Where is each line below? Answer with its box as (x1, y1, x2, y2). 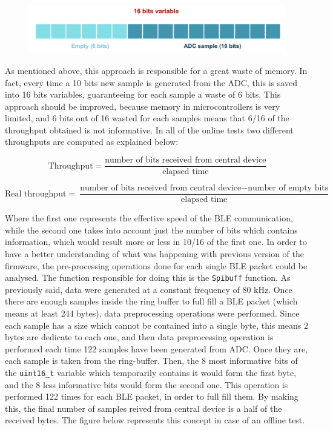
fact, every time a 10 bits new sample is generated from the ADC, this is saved (5, 76, 297, 89)
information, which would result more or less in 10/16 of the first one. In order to (5, 235, 307, 248)
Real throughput (5, 189, 67, 198)
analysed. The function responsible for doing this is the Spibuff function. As (5, 271, 291, 284)
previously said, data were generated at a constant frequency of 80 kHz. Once (5, 283, 292, 295)
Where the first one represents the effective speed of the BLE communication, (5, 212, 293, 224)
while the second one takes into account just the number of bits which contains (5, 223, 298, 236)
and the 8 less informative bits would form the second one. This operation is (5, 378, 288, 391)
